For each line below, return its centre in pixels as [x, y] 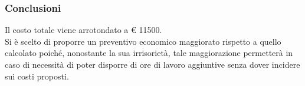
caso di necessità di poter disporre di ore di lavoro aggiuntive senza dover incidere [152, 64]
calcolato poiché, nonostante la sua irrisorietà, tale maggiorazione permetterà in [149, 53]
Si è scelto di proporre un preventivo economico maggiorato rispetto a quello [143, 41]
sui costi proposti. [37, 76]
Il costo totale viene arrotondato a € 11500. [83, 30]
